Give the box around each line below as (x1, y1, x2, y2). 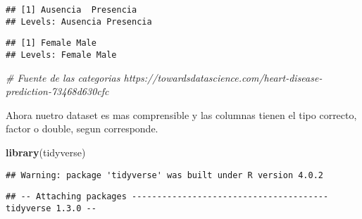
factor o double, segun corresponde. (6, 121, 158, 136)
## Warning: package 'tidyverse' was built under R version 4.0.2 (6, 170, 324, 180)
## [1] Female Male (6, 38, 96, 49)
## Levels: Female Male (6, 49, 117, 60)
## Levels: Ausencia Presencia (6, 16, 152, 27)
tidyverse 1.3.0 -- (6, 203, 96, 213)
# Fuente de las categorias (6, 70, 120, 85)
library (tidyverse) (6, 145, 86, 159)
